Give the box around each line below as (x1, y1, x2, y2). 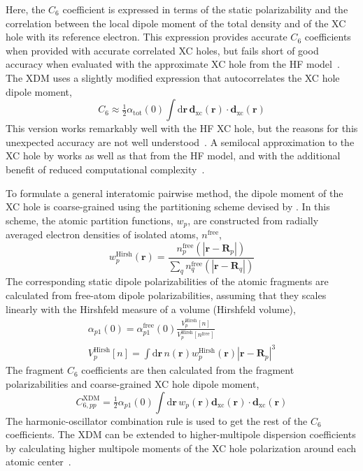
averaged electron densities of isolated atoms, (6, 227, 199, 242)
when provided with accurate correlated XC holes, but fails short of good (6, 43, 319, 57)
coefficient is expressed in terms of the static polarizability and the (62, 2, 348, 16)
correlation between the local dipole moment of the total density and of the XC (6, 15, 346, 30)
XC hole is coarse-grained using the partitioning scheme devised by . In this (6, 199, 330, 214)
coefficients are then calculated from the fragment (81, 363, 294, 377)
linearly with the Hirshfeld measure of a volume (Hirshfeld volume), (6, 301, 296, 316)
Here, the (6, 2, 45, 16)
